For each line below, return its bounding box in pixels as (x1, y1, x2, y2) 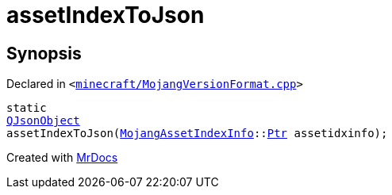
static (6, 101, 47, 115)
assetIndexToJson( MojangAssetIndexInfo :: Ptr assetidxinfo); (6, 127, 388, 140)
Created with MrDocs (6, 151, 118, 165)
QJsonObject (6, 114, 80, 128)
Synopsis (6, 43, 82, 63)
